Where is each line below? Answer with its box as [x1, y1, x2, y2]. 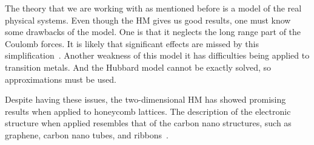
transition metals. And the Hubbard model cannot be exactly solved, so [5, 60, 272, 73]
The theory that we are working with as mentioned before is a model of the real [5, 2, 302, 14]
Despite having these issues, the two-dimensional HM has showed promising [5, 93, 286, 106]
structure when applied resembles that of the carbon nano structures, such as [5, 117, 292, 129]
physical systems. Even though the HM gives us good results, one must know [5, 13, 291, 26]
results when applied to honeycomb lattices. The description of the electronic [5, 105, 291, 117]
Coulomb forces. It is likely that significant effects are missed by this [5, 37, 259, 50]
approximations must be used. [5, 72, 116, 85]
